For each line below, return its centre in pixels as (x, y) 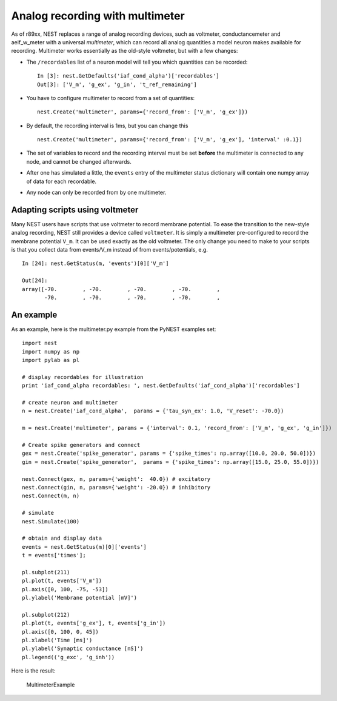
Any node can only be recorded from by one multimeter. (96, 193)
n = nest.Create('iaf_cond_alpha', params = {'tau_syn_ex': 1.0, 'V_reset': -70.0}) (153, 411)
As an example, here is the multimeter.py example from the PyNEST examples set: (114, 329)
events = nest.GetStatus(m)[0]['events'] (84, 547)
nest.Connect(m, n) (51, 496)
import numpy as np (51, 351)
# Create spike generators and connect (81, 445)
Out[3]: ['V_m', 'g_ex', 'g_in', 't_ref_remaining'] (117, 84)
